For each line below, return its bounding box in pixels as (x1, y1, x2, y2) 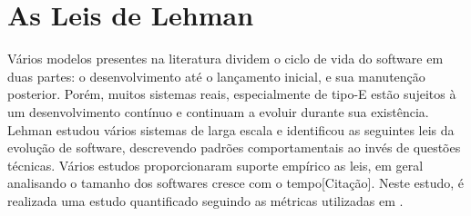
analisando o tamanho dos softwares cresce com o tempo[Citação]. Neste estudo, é (7, 173, 465, 192)
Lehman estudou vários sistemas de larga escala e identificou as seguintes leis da (7, 120, 455, 139)
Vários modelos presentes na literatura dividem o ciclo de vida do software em (7, 49, 444, 68)
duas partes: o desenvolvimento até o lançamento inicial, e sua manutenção (7, 66, 425, 85)
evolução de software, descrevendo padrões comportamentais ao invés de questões (7, 138, 461, 157)
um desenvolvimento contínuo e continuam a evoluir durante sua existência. (7, 102, 429, 121)
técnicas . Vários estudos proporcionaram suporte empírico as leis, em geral (7, 155, 424, 174)
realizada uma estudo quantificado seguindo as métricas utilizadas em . (7, 191, 404, 210)
